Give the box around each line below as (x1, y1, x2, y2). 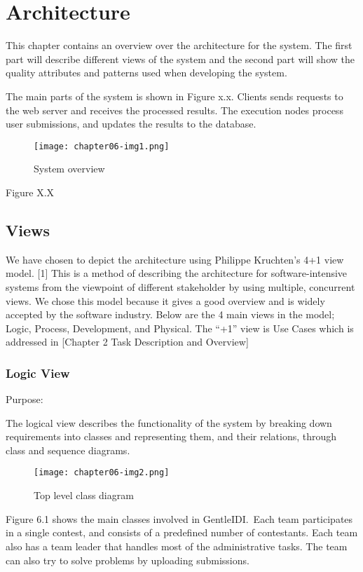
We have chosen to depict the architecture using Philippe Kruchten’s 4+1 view (6, 252, 344, 266)
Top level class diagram (34, 488, 134, 503)
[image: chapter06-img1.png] (34, 141, 170, 151)
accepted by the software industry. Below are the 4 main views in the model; (6, 307, 335, 322)
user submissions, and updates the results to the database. (6, 116, 256, 131)
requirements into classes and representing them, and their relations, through (6, 429, 337, 444)
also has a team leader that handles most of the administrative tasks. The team (6, 538, 348, 553)
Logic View (6, 364, 70, 381)
